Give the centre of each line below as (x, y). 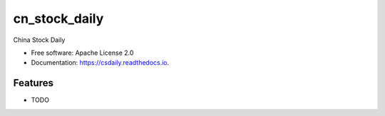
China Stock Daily (39, 40)
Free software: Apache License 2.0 (82, 53)
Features (33, 83)
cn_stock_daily (58, 19)
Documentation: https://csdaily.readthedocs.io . (100, 63)
